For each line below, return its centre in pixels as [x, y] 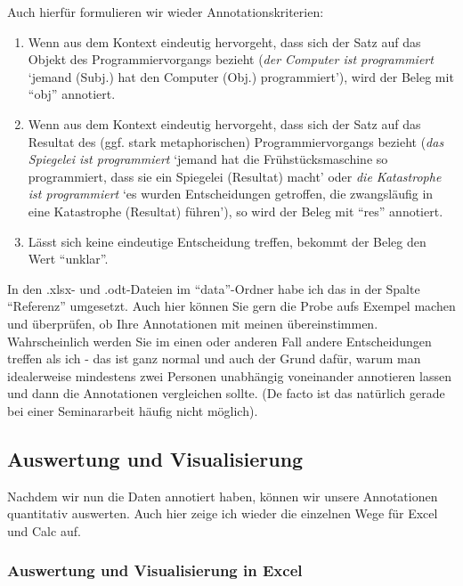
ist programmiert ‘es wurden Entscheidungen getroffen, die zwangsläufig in [231, 194]
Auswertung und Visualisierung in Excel [155, 570]
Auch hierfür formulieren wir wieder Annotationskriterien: [166, 12]
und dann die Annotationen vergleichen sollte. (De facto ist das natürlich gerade [226, 393]
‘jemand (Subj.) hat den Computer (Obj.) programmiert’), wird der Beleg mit [241, 76]
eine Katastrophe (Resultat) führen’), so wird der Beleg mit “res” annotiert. [236, 211]
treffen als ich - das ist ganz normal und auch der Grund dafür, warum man [214, 358]
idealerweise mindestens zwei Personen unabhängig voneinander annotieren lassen [229, 375]
